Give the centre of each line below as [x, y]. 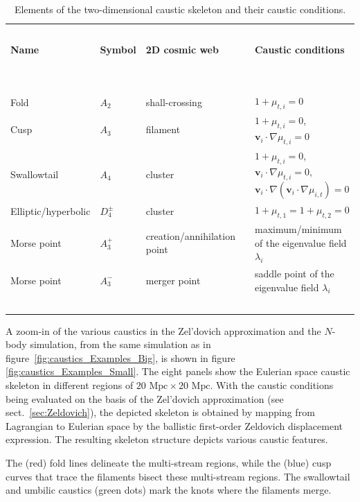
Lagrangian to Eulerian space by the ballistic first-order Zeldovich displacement [174, 425]
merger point [173, 280]
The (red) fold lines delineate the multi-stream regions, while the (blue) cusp [169, 462]
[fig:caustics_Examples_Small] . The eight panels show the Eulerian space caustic [178, 371]
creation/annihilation [190, 235]
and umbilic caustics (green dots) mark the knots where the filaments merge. [169, 490]
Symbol [118, 49]
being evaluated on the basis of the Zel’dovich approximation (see [145, 398]
